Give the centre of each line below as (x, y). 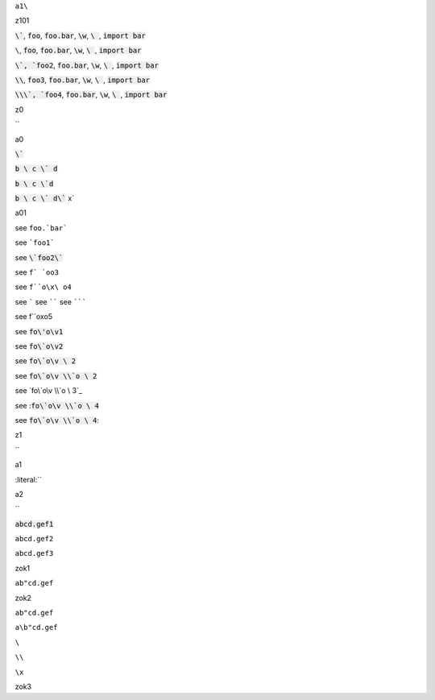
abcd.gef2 (34, 539)
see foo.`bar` (41, 228)
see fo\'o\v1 (39, 331)
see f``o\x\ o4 (43, 287)
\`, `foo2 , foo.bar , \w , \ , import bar (87, 65)
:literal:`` (29, 479)
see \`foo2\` (39, 257)
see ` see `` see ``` (51, 301)
